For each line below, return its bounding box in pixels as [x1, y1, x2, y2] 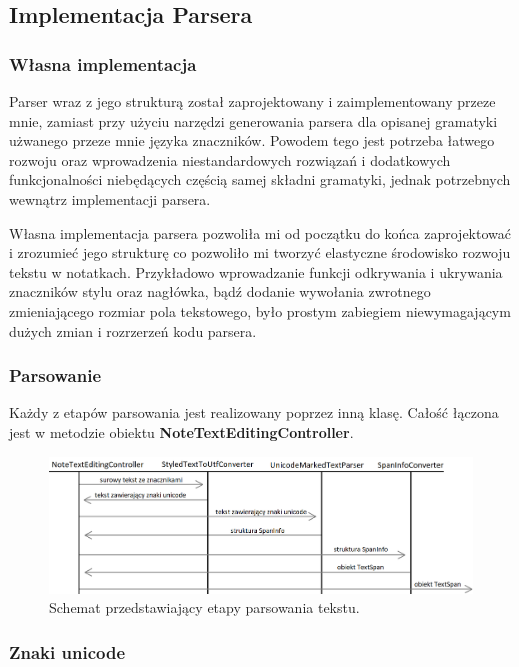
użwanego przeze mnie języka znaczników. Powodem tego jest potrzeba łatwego [9, 130, 495, 151]
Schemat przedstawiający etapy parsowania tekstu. [49, 597, 360, 618]
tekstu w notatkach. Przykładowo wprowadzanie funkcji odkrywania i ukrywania [9, 261, 503, 282]
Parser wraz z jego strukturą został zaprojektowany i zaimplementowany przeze [9, 91, 496, 111]
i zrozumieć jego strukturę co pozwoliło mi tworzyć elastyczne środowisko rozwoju [9, 242, 511, 263]
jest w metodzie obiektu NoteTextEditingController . [9, 421, 354, 442]
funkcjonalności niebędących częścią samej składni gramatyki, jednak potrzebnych [9, 169, 511, 190]
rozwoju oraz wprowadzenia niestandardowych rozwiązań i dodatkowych [9, 149, 451, 170]
